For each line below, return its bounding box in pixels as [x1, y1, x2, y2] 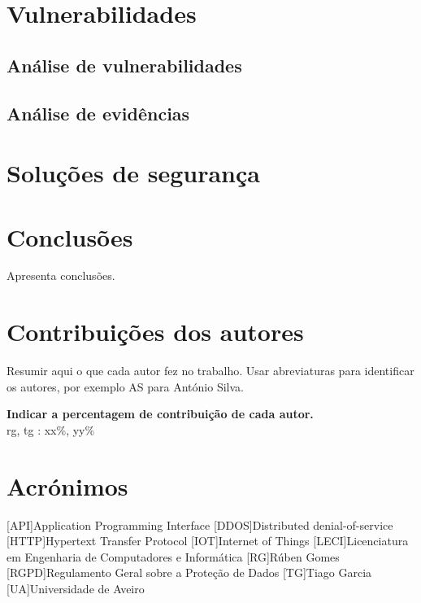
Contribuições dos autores [7, 315, 304, 348]
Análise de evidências [7, 100, 190, 125]
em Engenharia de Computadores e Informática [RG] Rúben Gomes [7, 548, 340, 565]
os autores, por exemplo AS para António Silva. [7, 378, 244, 395]
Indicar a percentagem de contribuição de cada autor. [7, 405, 314, 422]
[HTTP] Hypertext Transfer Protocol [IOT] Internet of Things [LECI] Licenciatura [7, 532, 409, 549]
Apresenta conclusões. [7, 267, 115, 284]
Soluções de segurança [7, 156, 260, 190]
